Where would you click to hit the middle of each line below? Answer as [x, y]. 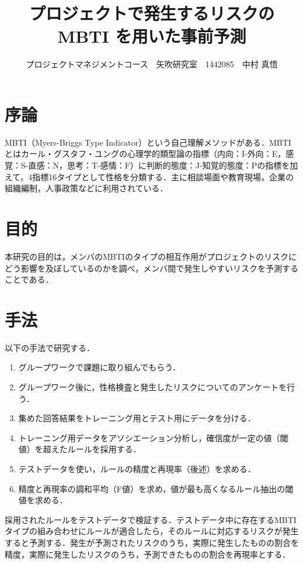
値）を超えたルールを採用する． [80, 449]
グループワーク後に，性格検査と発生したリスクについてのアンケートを [153, 387]
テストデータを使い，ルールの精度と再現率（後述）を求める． [137, 469]
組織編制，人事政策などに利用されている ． [86, 188]
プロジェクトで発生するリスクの [151, 13]
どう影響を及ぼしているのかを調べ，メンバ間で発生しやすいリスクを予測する [152, 268]
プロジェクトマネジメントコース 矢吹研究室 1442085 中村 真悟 [152, 64]
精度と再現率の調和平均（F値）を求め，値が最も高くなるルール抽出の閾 [156, 488]
